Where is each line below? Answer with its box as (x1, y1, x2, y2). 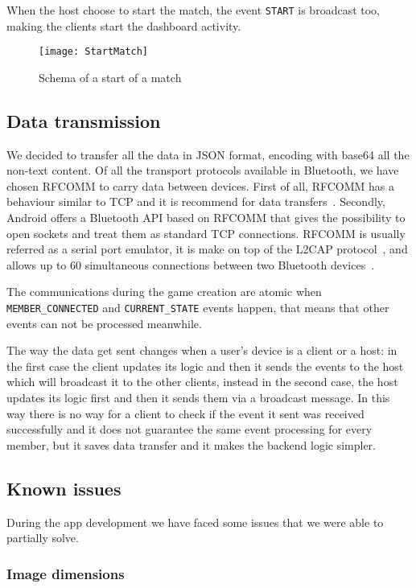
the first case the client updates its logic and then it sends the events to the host (6, 357, 404, 374)
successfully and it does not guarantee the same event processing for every (6, 421, 373, 438)
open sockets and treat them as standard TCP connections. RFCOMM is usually (6, 224, 406, 241)
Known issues (6, 475, 122, 500)
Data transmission (6, 108, 161, 133)
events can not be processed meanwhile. (6, 315, 202, 331)
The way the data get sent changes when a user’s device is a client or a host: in (6, 342, 397, 359)
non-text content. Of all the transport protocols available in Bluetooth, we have (6, 162, 399, 179)
